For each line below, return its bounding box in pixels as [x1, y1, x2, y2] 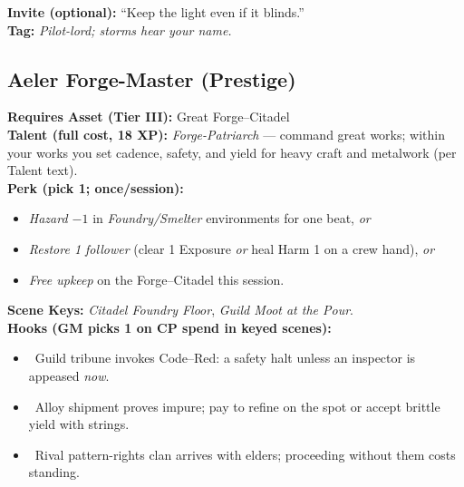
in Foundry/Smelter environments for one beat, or [92, 209, 371, 228]
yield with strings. [28, 414, 130, 433]
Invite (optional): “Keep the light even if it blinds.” [7, 3, 304, 21]
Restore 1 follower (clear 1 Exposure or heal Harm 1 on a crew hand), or [28, 239, 435, 258]
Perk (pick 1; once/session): [7, 178, 184, 197]
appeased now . [28, 365, 110, 385]
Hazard [28, 209, 68, 228]
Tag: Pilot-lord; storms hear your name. [7, 20, 232, 39]
